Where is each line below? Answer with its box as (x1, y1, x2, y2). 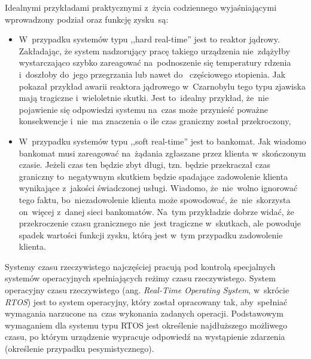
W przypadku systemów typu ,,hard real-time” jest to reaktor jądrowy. (19, 33, 280, 45)
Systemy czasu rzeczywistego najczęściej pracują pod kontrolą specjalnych (5, 260, 276, 272)
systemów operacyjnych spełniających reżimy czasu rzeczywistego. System (5, 272, 276, 284)
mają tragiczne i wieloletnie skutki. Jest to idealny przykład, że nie (19, 91, 269, 104)
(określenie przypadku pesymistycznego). (5, 342, 154, 355)
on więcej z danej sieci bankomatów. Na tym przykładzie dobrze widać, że (19, 205, 294, 217)
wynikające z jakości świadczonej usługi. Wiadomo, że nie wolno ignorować (19, 182, 298, 194)
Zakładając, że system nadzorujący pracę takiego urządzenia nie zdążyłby (19, 44, 290, 57)
